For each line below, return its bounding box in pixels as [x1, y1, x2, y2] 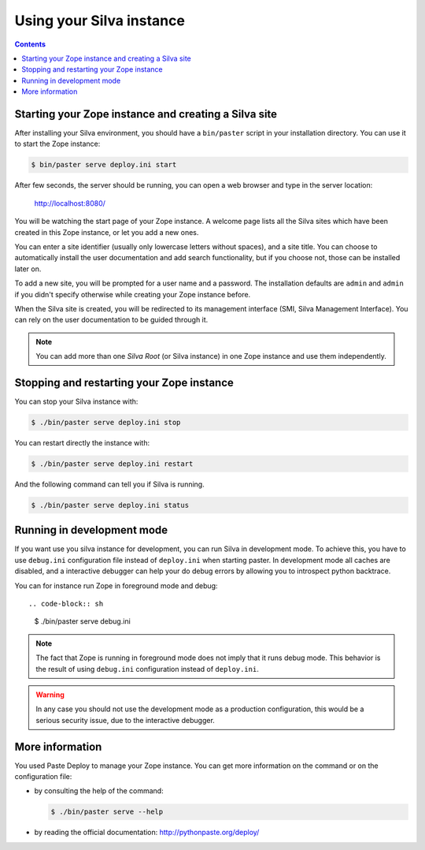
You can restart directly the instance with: [14, 438, 150, 447]
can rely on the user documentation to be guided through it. [14, 315, 209, 325]
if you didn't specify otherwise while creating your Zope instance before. [14, 289, 251, 299]
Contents [14, 39, 46, 49]
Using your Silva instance [14, 12, 185, 29]
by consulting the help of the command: [34, 786, 164, 796]
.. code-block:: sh [28, 599, 104, 608]
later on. [14, 264, 42, 274]
